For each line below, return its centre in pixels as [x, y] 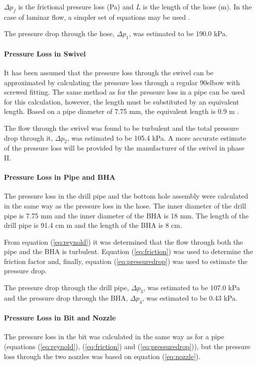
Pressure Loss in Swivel [45, 53]
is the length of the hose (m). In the [197, 6]
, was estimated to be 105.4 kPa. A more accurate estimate [156, 137]
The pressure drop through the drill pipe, [66, 287]
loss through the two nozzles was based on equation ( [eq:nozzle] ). [102, 356]
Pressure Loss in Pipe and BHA [60, 177]
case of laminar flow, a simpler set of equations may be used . [97, 17]
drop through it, [28, 137]
